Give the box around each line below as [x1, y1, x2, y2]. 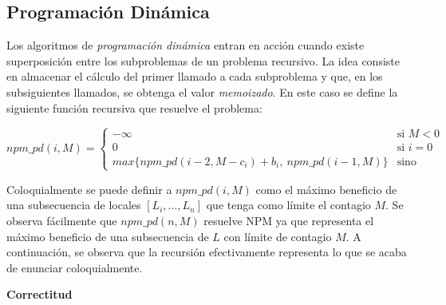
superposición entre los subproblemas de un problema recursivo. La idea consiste [6, 52, 400, 69]
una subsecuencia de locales [6, 196, 141, 213]
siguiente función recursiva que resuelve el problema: [6, 99, 262, 116]
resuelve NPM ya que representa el [203, 212, 374, 228]
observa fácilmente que [6, 212, 117, 228]
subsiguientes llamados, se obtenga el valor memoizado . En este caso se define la [6, 83, 398, 100]
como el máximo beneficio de [255, 180, 397, 197]
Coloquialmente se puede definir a [6, 180, 172, 197]
